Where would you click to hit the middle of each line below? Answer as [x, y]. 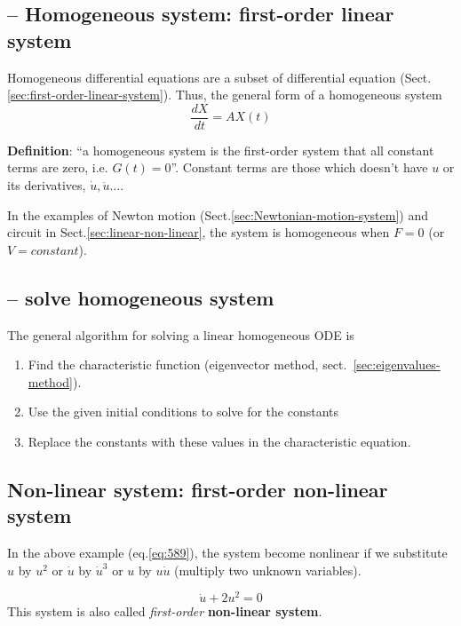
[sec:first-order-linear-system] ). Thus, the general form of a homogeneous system [225, 95]
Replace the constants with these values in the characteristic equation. [219, 441]
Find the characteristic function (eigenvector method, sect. [187, 365]
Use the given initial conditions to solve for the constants [183, 412]
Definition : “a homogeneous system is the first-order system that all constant [221, 150]
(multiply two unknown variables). [268, 570]
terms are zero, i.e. [58, 167]
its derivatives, [47, 185]
